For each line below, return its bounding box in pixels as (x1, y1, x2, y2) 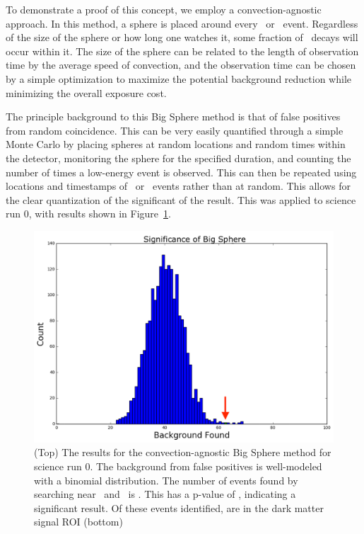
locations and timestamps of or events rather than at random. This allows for (6, 178, 351, 193)
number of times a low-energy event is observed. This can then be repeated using (6, 164, 357, 179)
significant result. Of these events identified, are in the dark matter (34, 500, 324, 515)
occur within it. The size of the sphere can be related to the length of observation (6, 43, 359, 58)
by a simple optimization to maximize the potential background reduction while (6, 71, 352, 86)
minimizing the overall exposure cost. (6, 85, 167, 100)
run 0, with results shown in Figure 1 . (6, 206, 171, 221)
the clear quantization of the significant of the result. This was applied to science (6, 192, 356, 207)
